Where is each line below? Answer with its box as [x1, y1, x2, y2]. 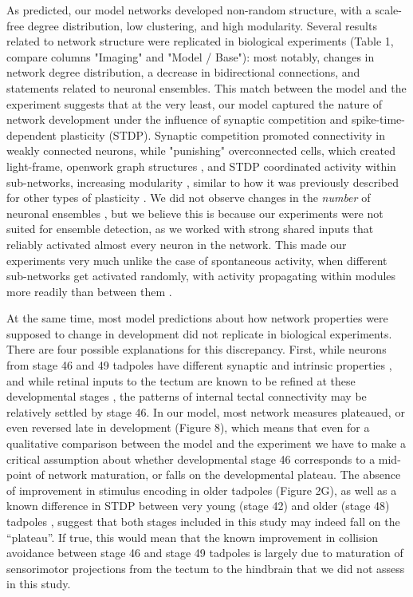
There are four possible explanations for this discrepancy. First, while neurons [6, 341, 387, 358]
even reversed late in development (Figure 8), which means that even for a [6, 419, 370, 436]
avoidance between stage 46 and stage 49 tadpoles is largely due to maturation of [6, 544, 403, 561]
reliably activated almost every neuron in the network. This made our [6, 235, 347, 252]
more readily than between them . [6, 283, 172, 299]
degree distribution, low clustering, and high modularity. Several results [27, 17, 377, 34]
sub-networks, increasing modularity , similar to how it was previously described [6, 173, 399, 190]
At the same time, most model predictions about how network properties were [6, 310, 388, 326]
